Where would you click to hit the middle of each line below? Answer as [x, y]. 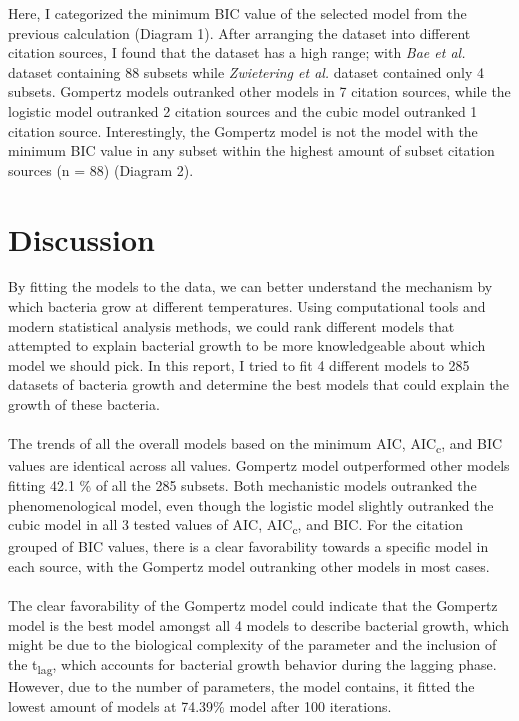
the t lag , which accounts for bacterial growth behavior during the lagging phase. [252, 665]
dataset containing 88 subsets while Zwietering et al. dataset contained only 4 [246, 71]
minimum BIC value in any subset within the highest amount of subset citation [251, 150]
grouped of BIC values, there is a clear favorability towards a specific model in [248, 546]
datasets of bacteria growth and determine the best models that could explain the [258, 384]
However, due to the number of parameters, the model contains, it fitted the [241, 685]
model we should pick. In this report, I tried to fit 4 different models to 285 [239, 364]
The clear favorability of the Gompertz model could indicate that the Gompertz [253, 605]
